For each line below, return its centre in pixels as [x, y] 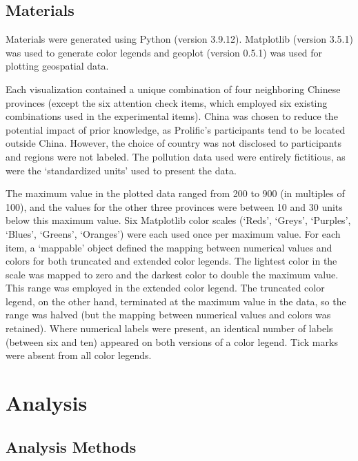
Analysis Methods [71, 446]
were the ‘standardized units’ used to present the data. [121, 170]
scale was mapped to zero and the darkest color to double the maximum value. [172, 274]
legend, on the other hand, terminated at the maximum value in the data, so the [176, 301]
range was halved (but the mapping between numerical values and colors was [168, 315]
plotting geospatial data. [57, 66]
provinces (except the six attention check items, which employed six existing [167, 102]
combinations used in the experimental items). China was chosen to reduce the [172, 116]
